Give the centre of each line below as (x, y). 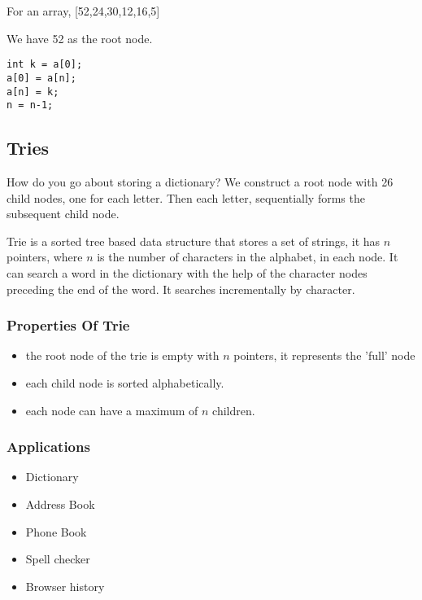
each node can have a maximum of (112, 410)
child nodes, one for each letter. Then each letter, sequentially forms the (186, 197)
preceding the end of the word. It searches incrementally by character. (181, 289)
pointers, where (45, 257)
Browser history (65, 586)
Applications (48, 447)
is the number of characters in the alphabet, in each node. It (248, 257)
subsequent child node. (63, 214)
